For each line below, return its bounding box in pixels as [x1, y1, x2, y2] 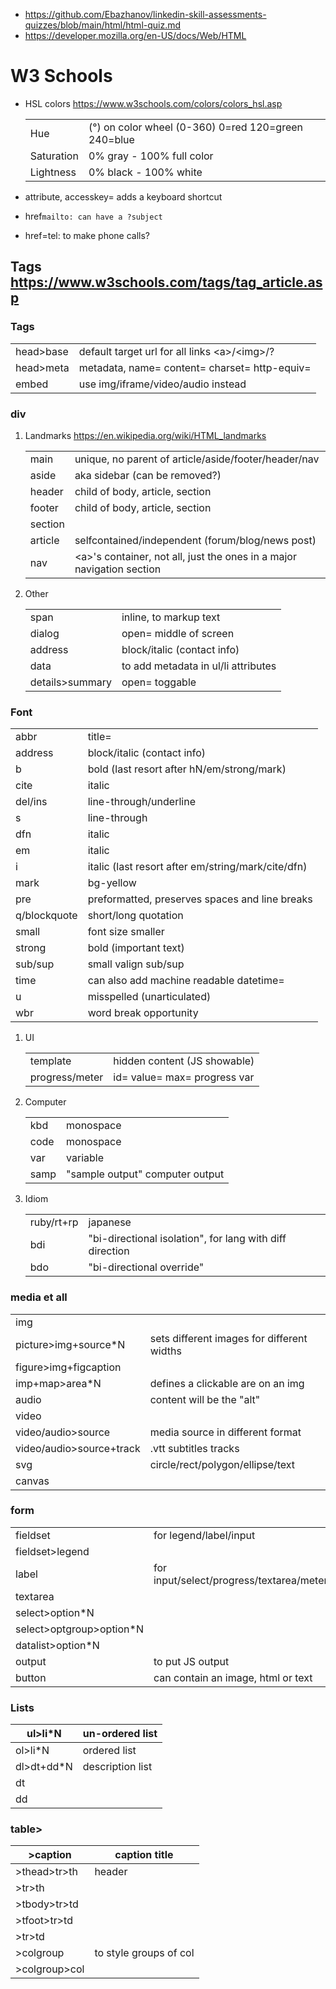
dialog [29, 626, 60, 640]
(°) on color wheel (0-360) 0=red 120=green [88, 120, 304, 134]
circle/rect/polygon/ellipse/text [149, 1457, 296, 1471]
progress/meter [29, 1070, 104, 1084]
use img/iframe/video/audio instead [78, 377, 247, 391]
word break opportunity [87, 1006, 199, 1020]
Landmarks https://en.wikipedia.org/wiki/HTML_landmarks [24, 429, 267, 441]
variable [66, 1151, 104, 1165]
